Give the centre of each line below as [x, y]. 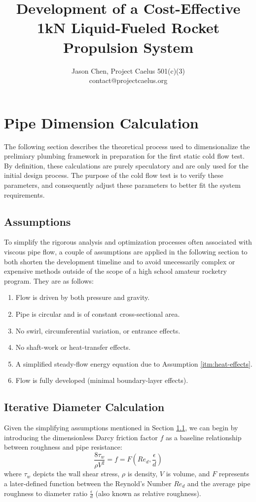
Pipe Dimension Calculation [101, 122]
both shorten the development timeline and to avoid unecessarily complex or [120, 261]
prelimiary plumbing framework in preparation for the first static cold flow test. [124, 156]
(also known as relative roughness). [148, 493]
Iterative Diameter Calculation [84, 407]
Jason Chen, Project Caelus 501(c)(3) [128, 70]
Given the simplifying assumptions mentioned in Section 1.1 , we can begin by [121, 428]
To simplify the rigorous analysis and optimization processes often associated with [128, 242]
